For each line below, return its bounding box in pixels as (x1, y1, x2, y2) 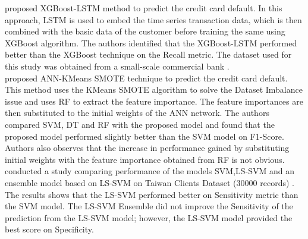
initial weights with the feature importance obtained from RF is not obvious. (5, 153, 285, 165)
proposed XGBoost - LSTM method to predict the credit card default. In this (5, 2, 282, 14)
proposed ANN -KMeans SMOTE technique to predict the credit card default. (5, 71, 288, 84)
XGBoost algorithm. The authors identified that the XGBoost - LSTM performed (5, 36, 297, 49)
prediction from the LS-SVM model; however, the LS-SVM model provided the (5, 211, 293, 224)
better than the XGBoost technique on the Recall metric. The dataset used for (5, 48, 292, 61)
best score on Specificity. (5, 223, 94, 235)
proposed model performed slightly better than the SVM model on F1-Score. (5, 130, 284, 142)
